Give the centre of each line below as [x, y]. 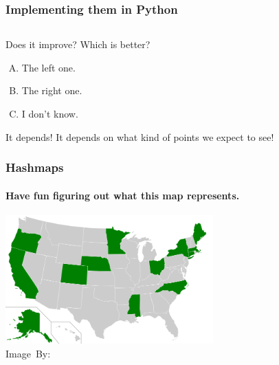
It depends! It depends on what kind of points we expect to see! [140, 136]
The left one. [48, 67]
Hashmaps [35, 167]
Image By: [28, 353]
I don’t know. [50, 113]
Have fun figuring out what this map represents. [123, 195]
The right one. [52, 90]
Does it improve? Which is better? [78, 44]
